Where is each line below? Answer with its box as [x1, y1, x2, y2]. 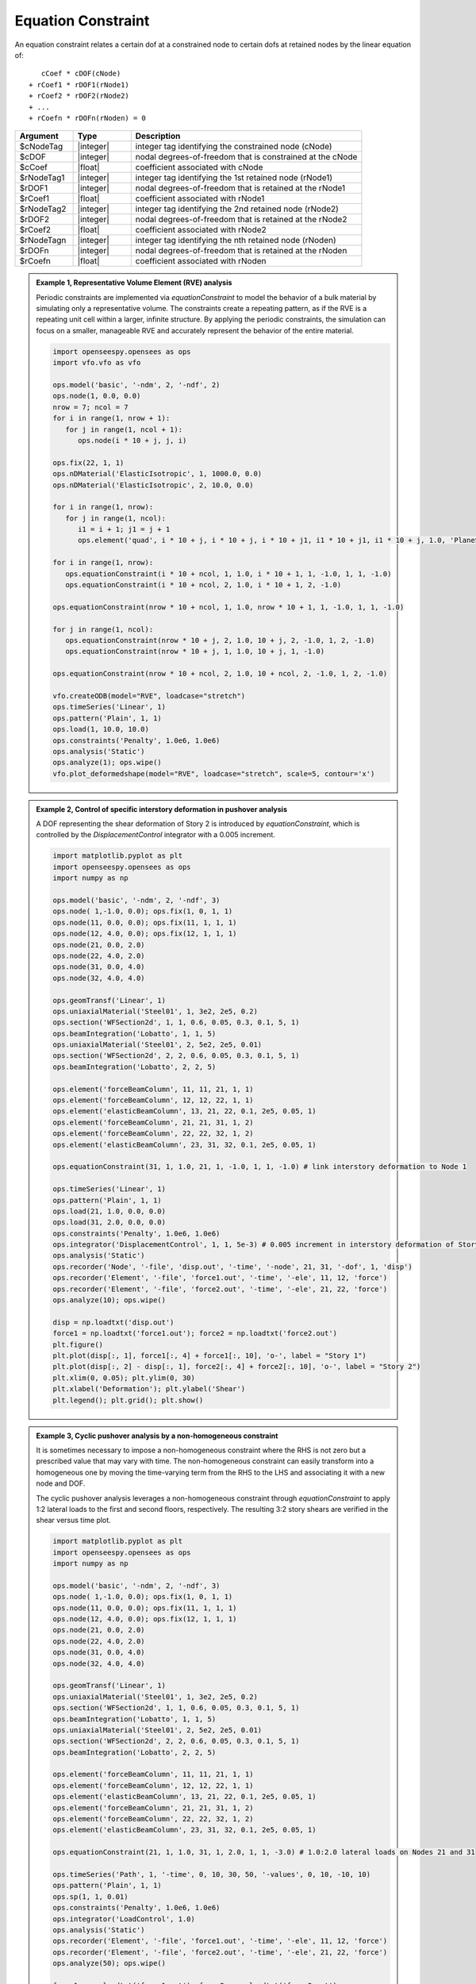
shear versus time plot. [36, 1516, 111, 1525]
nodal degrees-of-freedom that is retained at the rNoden [135, 245, 347, 256]
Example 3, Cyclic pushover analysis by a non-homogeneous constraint [36, 1431, 278, 1440]
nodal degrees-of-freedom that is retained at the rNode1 [135, 183, 346, 194]
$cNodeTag [19, 141, 63, 152]
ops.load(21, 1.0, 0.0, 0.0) [52, 1206, 167, 1216]
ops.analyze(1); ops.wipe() [52, 758, 162, 767]
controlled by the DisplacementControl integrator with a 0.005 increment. [36, 830, 275, 840]
